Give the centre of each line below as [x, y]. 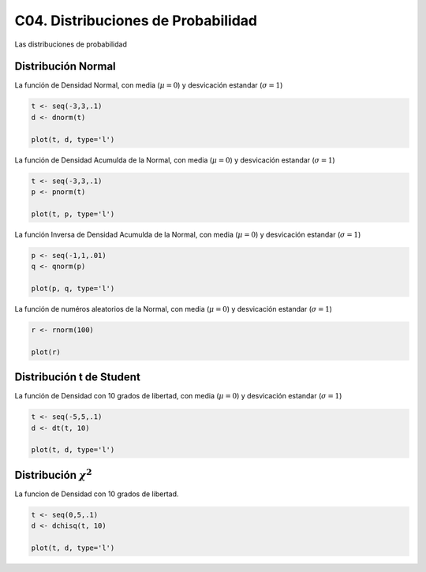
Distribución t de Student [78, 378]
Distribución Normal [65, 67]
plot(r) [46, 352]
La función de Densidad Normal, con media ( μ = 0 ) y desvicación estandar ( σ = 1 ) [149, 85]
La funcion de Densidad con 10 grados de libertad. [97, 494]
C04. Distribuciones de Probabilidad [136, 21]
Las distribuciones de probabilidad [71, 44]
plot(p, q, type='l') [73, 288]
